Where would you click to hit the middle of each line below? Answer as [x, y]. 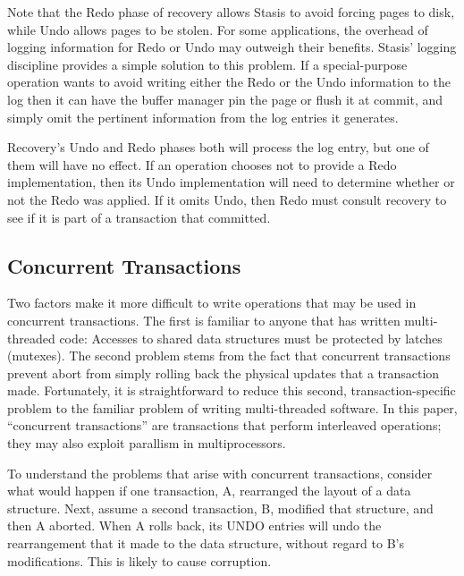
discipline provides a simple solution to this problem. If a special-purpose [207, 64]
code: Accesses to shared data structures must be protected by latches [251, 338]
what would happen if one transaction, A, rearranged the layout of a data [209, 491]
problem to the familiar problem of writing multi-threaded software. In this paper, [232, 407]
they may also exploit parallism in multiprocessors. [147, 443]
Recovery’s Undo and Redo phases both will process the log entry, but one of [218, 147]
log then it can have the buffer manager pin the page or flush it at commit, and [225, 99]
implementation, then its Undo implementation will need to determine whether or [231, 182]
